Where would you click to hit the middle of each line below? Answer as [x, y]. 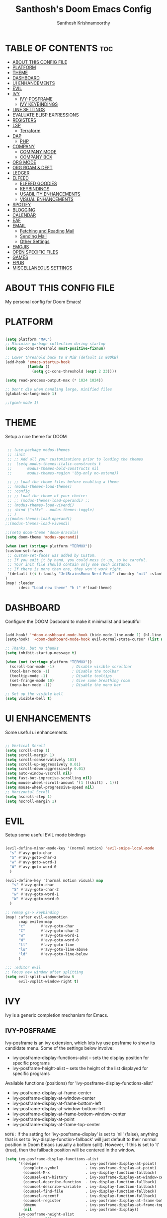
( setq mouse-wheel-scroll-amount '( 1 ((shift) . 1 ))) [62, 783]
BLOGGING [24, 210]
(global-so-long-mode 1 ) [31, 394]
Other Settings [35, 241]
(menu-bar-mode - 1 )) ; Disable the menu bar [65, 685]
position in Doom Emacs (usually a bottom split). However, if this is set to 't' [82, 1144]
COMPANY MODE [38, 152]
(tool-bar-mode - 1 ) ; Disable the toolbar [64, 671]
